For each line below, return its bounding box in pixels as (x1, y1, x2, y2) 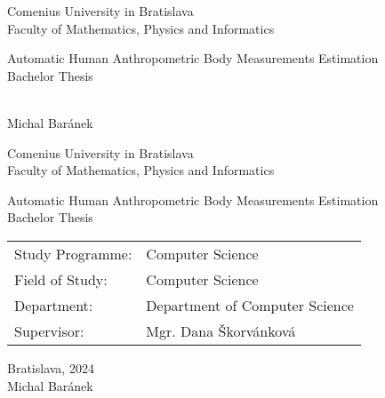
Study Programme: (14, 243, 132, 264)
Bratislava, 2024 (7, 358, 94, 377)
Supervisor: (14, 320, 84, 341)
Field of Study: (14, 268, 108, 290)
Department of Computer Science (146, 294, 354, 315)
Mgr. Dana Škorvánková (146, 320, 296, 341)
